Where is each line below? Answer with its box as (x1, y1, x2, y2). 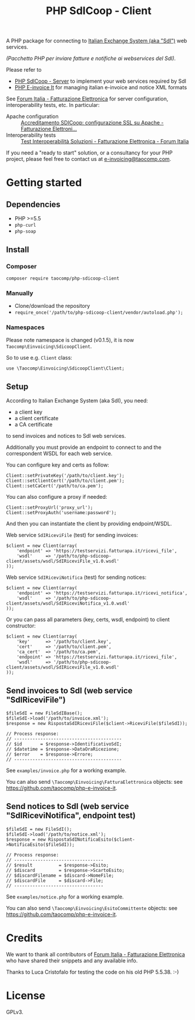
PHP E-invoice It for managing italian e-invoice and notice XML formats (14, 84, 187, 91)
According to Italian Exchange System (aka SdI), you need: (6, 397, 149, 404)
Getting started (6, 176, 82, 189)
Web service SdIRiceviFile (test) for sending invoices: (6, 532, 139, 539)
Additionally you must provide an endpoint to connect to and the (6, 444, 162, 451)
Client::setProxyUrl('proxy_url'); (6, 505, 93, 511)
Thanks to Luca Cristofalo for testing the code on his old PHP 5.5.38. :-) (6, 968, 179, 975)
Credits (6, 931, 43, 945)
